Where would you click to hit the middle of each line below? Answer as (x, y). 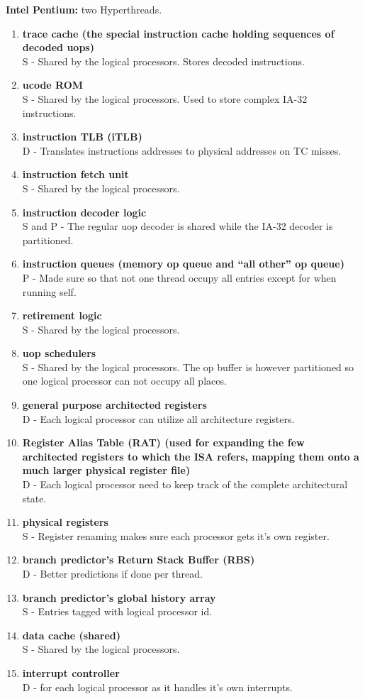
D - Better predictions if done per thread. (112, 573)
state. (34, 498)
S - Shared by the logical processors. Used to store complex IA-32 (165, 98)
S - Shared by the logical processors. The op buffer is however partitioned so (188, 367)
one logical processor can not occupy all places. (124, 381)
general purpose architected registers (114, 405)
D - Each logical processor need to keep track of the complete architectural (185, 484)
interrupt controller (71, 672)
